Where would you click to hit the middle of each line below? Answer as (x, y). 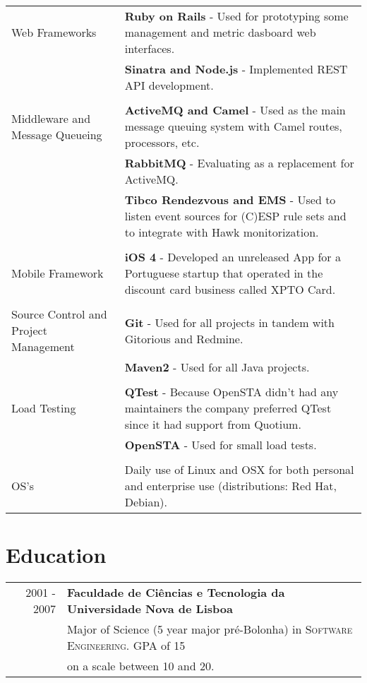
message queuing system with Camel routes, (233, 126)
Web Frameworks (54, 32)
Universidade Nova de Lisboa (150, 609)
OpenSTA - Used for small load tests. (221, 445)
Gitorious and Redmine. (184, 338)
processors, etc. (162, 142)
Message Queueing (57, 134)
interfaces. (150, 48)
